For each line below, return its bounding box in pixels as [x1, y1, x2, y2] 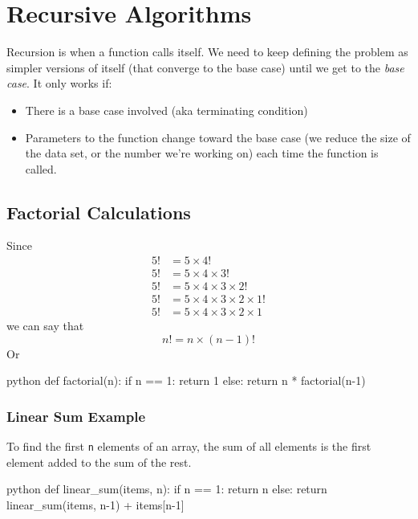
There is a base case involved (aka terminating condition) [25, 101, 308, 118]
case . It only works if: [6, 75, 112, 92]
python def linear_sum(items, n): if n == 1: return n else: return [6, 480, 327, 497]
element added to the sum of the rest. [6, 453, 192, 470]
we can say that [6, 317, 84, 334]
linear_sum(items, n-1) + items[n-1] [6, 497, 185, 513]
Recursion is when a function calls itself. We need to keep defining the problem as [6, 43, 408, 60]
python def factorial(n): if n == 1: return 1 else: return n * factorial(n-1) [6, 372, 366, 389]
